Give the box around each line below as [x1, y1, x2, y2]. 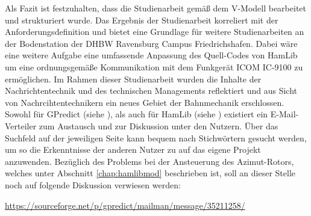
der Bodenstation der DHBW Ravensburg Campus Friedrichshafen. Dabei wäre [5, 37, 298, 49]
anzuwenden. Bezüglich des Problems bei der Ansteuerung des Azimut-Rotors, [5, 155, 294, 167]
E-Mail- [270, 108, 299, 120]
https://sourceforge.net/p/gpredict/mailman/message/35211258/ [5, 199, 245, 211]
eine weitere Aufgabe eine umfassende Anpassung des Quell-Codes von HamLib [5, 49, 298, 61]
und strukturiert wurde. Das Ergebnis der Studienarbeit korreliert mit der [5, 13, 278, 26]
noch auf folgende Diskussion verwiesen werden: [5, 178, 181, 191]
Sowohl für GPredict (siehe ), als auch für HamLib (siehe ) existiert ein [5, 108, 268, 120]
